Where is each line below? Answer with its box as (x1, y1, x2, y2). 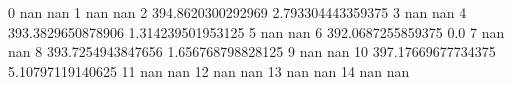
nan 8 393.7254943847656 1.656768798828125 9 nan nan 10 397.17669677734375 (8, 41, 496, 62)
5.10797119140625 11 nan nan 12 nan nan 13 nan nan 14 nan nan (8, 60, 410, 81)
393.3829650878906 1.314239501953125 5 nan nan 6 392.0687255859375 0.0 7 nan (8, 21, 505, 42)
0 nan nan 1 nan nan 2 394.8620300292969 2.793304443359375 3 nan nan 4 (8, 2, 467, 22)
